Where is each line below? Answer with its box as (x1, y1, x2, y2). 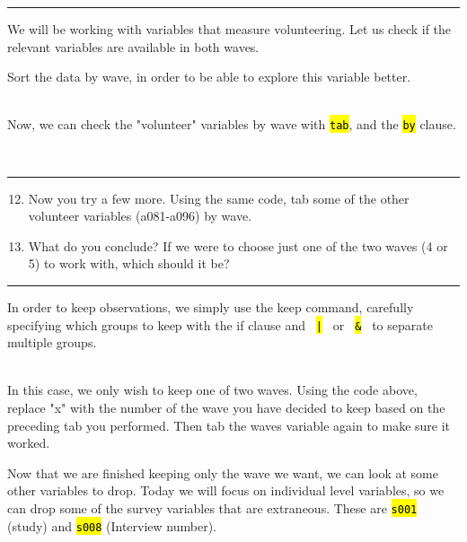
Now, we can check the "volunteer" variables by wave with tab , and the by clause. (7, 115, 456, 134)
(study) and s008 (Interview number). (7, 516, 216, 535)
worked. (7, 433, 50, 452)
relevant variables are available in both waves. (7, 37, 260, 56)
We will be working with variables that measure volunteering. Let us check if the (7, 20, 452, 38)
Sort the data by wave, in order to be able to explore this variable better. (7, 67, 411, 86)
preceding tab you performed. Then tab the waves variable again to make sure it (7, 415, 451, 434)
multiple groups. (7, 333, 97, 352)
